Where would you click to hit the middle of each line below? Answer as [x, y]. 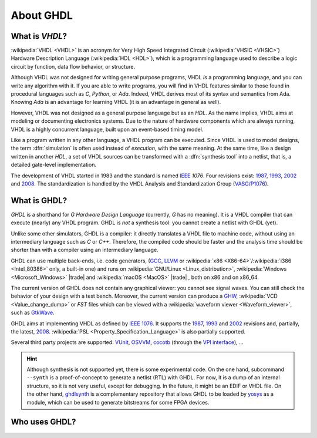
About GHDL [42, 15]
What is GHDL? [39, 201]
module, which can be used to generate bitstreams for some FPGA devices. [118, 402]
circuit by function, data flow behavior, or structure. [73, 66]
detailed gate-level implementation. [54, 165]
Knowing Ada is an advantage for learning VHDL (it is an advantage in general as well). [116, 102]
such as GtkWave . [33, 313]
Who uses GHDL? [43, 422]
